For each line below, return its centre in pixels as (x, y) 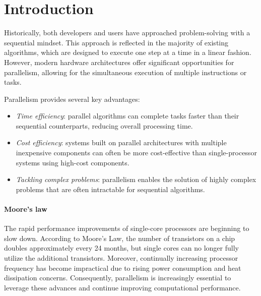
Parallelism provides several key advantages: (72, 99)
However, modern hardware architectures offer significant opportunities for (119, 62)
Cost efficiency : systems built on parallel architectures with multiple (121, 142)
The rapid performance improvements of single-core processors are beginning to (127, 228)
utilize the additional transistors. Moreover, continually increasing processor (121, 258)
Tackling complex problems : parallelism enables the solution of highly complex (136, 179)
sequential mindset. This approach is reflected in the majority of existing (116, 42)
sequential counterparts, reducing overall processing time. (104, 125)
